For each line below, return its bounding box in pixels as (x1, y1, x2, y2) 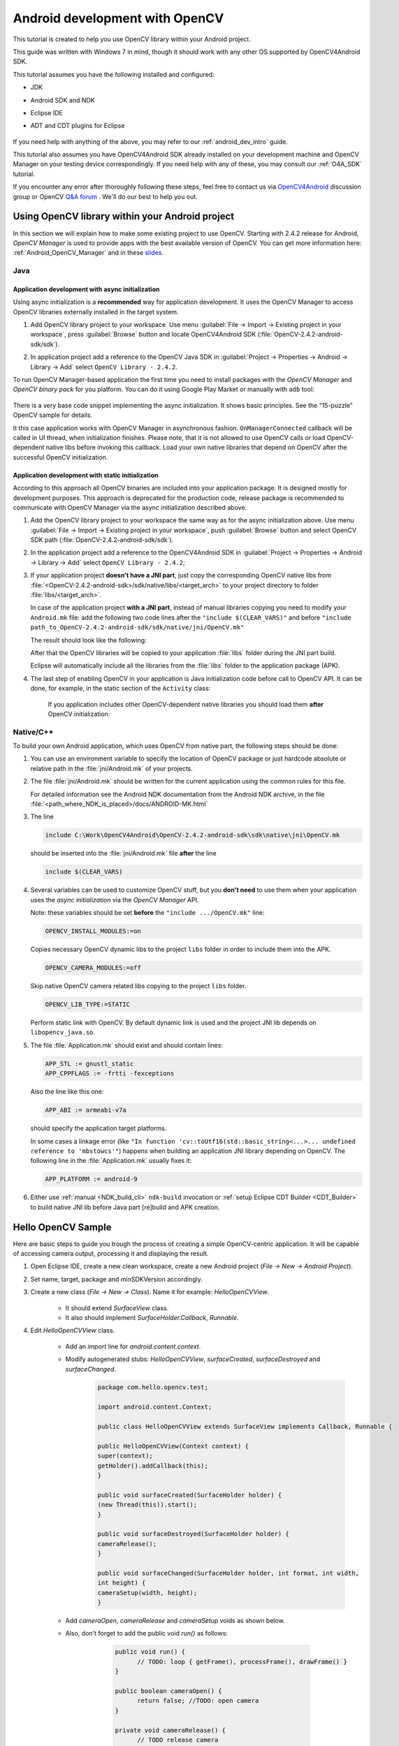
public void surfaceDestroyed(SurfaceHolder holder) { (97, 1530, 289, 1538)
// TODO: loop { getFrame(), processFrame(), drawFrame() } (137, 1657, 347, 1666)
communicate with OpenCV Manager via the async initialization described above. (13, 503, 247, 511)
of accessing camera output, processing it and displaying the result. (13, 1249, 209, 1257)
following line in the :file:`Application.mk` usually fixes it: (30, 1157, 192, 1165)
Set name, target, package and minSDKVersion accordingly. (30, 1275, 203, 1283)
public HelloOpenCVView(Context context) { (97, 1442, 249, 1450)
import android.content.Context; (97, 1403, 212, 1411)
